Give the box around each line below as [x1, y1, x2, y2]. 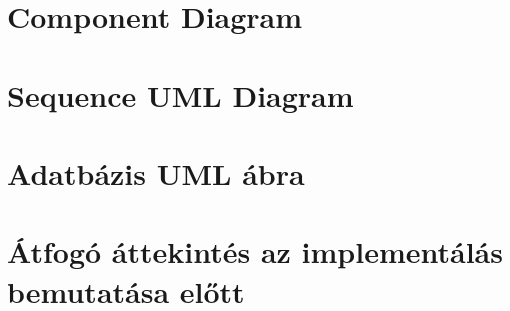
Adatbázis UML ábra [7, 152, 305, 193]
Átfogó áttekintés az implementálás [7, 231, 503, 272]
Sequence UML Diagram [7, 74, 354, 115]
